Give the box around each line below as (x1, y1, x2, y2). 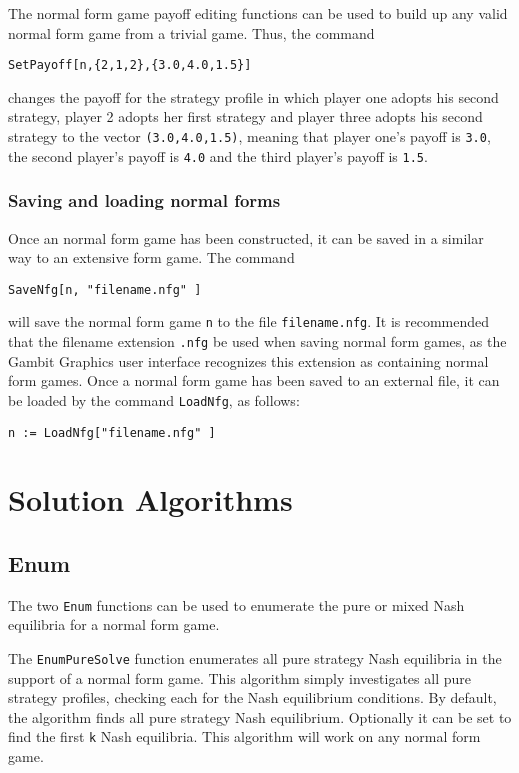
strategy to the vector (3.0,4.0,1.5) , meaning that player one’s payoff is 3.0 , (8, 126, 491, 147)
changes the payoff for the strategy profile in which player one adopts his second (8, 86, 499, 107)
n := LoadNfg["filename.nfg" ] (8, 425, 216, 440)
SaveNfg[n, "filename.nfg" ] (8, 282, 202, 297)
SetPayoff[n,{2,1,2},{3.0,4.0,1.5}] (8, 58, 252, 73)
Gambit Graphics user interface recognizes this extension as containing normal (8, 350, 489, 371)
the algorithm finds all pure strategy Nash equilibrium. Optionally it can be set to (8, 706, 512, 727)
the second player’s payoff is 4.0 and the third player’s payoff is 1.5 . (8, 145, 428, 166)
